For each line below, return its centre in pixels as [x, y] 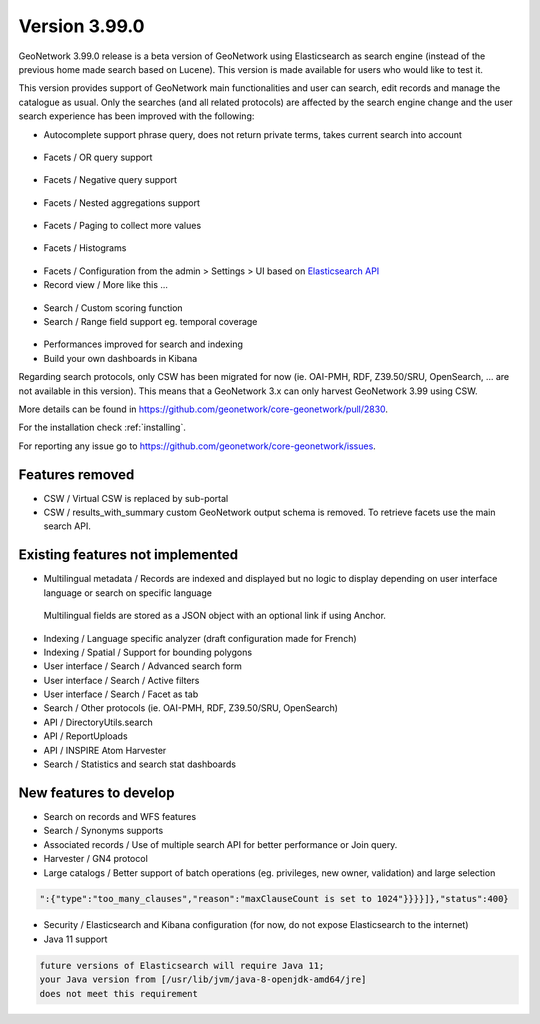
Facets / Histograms [85, 248]
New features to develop [96, 792]
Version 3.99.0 [81, 26]
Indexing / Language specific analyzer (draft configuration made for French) [200, 638]
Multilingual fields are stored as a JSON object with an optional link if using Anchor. [215, 616]
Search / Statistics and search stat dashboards [140, 764]
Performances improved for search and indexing [143, 344]
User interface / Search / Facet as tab [121, 694]
